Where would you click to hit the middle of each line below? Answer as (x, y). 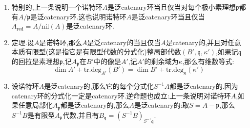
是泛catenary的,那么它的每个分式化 (99, 86)
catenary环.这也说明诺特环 (85, 16)
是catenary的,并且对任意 (204, 42)
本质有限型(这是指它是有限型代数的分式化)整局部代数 (96, 52)
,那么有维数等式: (208, 61)
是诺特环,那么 (61, 42)
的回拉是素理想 (35, 61)
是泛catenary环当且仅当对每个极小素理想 (172, 7)
